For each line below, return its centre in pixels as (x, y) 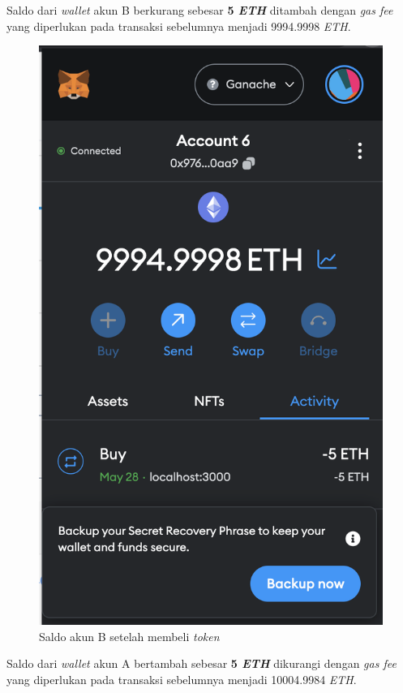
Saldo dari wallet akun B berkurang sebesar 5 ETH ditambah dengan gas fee (200, 10)
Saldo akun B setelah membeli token (129, 636)
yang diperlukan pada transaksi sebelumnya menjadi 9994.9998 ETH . (179, 26)
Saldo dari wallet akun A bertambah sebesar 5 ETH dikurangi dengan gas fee (201, 663)
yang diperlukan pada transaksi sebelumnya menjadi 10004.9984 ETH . (182, 680)
